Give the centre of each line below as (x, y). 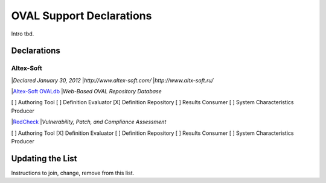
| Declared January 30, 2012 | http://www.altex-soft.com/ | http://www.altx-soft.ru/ (112, 80)
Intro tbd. (23, 34)
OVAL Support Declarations (81, 16)
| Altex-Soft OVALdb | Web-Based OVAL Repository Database (87, 91)
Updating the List (44, 159)
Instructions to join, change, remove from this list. (73, 173)
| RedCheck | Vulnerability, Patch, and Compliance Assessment (89, 122)
